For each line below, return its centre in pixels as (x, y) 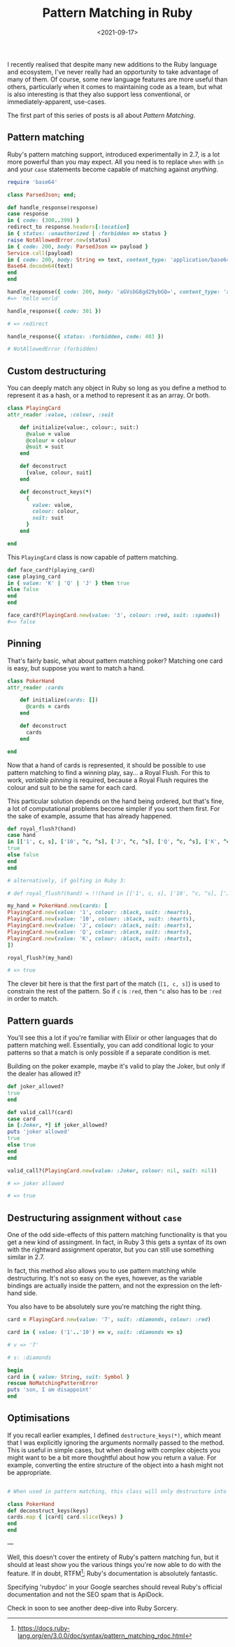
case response (28, 214)
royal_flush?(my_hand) (40, 958)
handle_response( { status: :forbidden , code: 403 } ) (86, 336)
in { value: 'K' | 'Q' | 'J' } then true (69, 583)
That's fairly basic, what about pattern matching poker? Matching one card (115, 661)
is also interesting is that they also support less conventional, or (99, 94)
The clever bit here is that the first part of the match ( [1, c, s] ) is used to (114, 984)
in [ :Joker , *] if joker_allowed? (58, 1125)
